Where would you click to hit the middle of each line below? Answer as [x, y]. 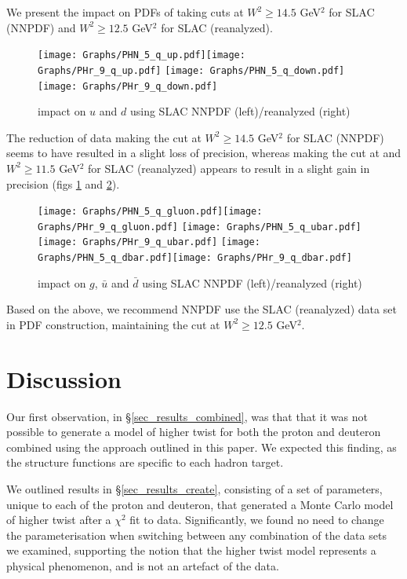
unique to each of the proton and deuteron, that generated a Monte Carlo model [200, 504]
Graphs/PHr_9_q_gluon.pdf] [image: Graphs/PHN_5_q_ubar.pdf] [200, 227]
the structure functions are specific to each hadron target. [145, 462]
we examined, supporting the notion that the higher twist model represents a [191, 550]
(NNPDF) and [41, 27]
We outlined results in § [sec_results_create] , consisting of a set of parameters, [194, 489]
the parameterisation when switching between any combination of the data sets [196, 535]
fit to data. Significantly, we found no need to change [257, 520]
